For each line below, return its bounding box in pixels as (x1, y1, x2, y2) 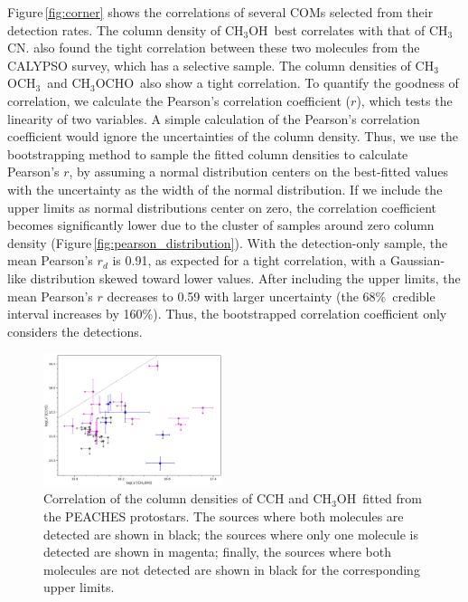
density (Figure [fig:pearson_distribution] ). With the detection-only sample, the (7, 233, 448, 252)
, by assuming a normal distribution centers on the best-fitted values (69, 162, 448, 181)
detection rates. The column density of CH (7, 20, 244, 39)
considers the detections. (7, 321, 143, 340)
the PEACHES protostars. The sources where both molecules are (43, 506, 404, 525)
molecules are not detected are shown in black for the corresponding (43, 559, 420, 578)
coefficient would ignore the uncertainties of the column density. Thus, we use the (7, 127, 458, 146)
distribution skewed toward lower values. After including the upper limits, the (30, 268, 461, 287)
